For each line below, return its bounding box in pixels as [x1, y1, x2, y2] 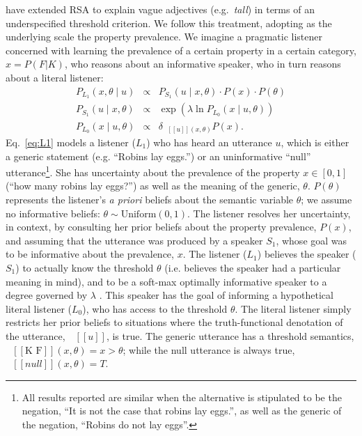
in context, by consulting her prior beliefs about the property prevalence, [6, 219, 317, 234]
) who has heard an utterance [146, 135, 272, 150]
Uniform [120, 209, 157, 219]
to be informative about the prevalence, [6, 247, 174, 261]
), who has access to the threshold [82, 301, 228, 316]
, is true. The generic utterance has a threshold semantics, [106, 329, 354, 343]
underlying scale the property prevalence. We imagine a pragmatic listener [6, 29, 322, 44]
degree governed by [6, 288, 88, 302]
